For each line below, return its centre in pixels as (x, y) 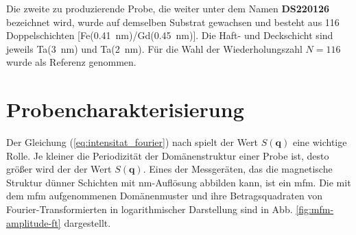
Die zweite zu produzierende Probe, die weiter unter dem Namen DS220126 (168, 8)
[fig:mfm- (315, 209)
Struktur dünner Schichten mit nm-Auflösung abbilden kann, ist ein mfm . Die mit (179, 182)
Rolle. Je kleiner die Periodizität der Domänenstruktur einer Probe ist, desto (168, 155)
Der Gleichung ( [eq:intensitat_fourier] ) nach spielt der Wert (132, 142)
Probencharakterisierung (125, 109)
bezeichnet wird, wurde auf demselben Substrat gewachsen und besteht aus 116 (173, 22)
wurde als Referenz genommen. (71, 62)
